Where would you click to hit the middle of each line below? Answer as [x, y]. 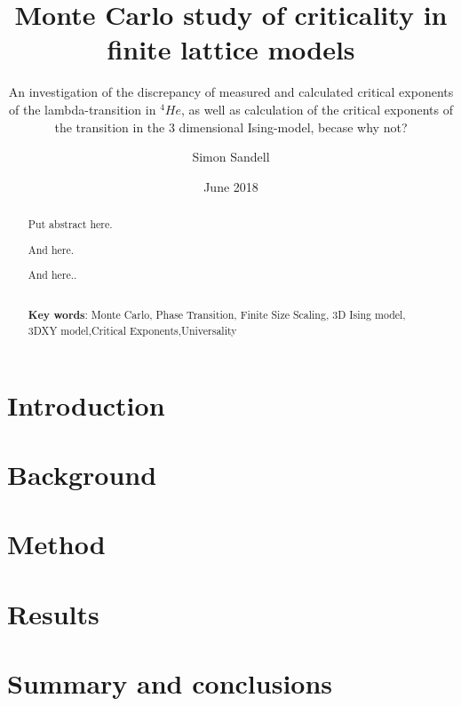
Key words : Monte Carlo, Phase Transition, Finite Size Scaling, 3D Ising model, [217, 315]
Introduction [86, 405]
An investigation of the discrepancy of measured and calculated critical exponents [231, 92]
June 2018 [231, 186]
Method [56, 544]
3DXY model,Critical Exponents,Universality [132, 331]
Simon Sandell [231, 157]
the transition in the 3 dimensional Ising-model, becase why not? [231, 127]
